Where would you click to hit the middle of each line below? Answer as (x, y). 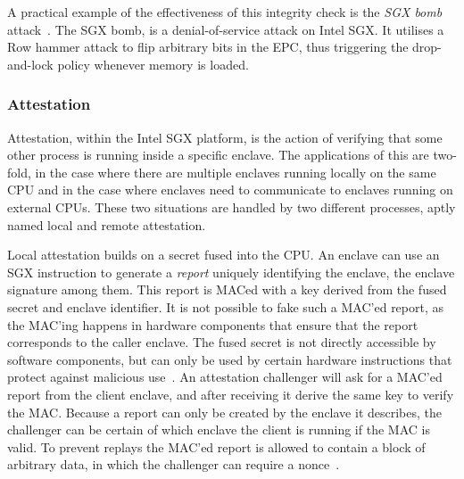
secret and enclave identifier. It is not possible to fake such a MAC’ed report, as (226, 306)
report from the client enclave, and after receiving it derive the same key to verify (231, 394)
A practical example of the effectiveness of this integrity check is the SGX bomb (225, 12)
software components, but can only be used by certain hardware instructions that (230, 359)
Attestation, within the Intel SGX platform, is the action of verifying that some (225, 137)
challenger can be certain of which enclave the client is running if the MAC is (219, 429)
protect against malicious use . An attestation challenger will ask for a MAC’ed (225, 377)
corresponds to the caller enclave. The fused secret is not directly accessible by (222, 342)
